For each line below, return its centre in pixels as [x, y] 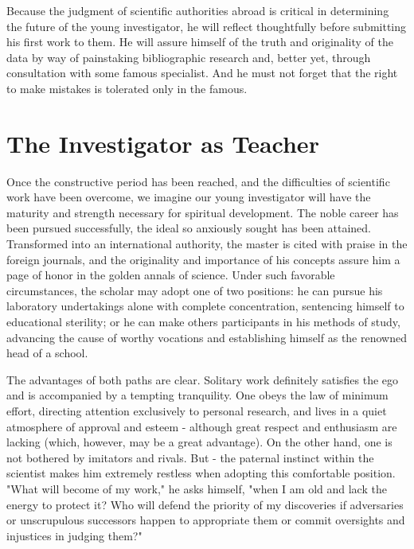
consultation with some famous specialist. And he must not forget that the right [202, 73]
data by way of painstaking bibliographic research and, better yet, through [189, 57]
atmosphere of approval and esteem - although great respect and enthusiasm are [202, 426]
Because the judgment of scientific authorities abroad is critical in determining [198, 10]
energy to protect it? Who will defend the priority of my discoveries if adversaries [205, 504]
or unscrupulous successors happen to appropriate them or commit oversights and [206, 520]
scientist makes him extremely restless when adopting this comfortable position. [201, 473]
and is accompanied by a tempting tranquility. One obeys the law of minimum [197, 395]
